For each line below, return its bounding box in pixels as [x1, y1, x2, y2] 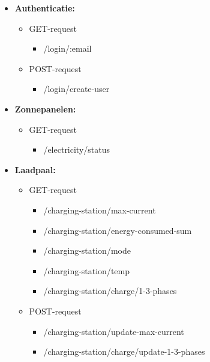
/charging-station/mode [43, 244, 131, 257]
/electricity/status [43, 143, 110, 156]
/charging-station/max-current [43, 203, 156, 216]
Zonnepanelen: [14, 102, 76, 115]
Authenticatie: [14, 2, 75, 14]
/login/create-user [43, 82, 110, 95]
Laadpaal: [14, 163, 56, 176]
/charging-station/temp [43, 264, 130, 277]
